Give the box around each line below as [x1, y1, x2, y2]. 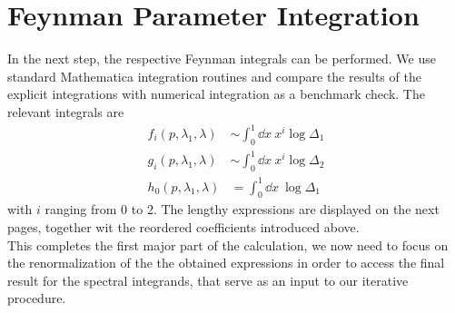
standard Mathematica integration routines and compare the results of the [7, 66, 421, 85]
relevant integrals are [7, 102, 124, 121]
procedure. [7, 289, 66, 308]
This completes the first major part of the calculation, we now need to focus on [7, 235, 449, 254]
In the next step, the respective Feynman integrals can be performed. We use [7, 49, 436, 68]
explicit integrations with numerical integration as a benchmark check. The [7, 84, 425, 103]
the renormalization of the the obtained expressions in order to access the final [7, 253, 445, 272]
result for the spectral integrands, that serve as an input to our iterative [7, 270, 409, 289]
